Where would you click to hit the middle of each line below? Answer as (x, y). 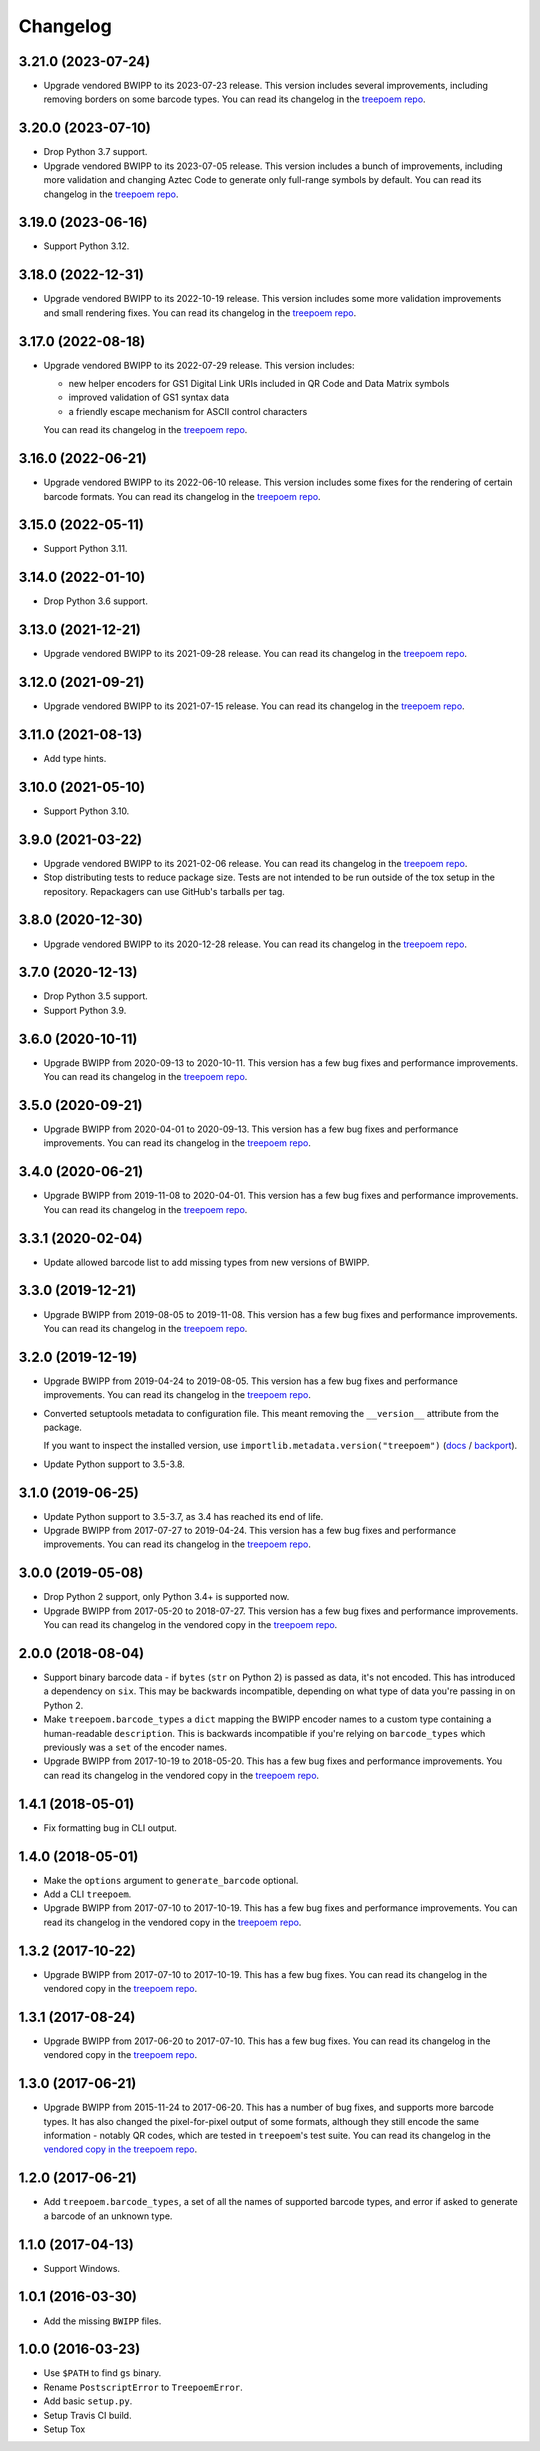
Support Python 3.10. (86, 811)
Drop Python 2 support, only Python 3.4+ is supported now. (166, 1597)
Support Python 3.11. (85, 549)
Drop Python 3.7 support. (95, 152)
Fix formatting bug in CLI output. (110, 1827)
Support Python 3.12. (86, 246)
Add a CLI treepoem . (87, 1894)
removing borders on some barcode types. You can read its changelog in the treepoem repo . (234, 99)
